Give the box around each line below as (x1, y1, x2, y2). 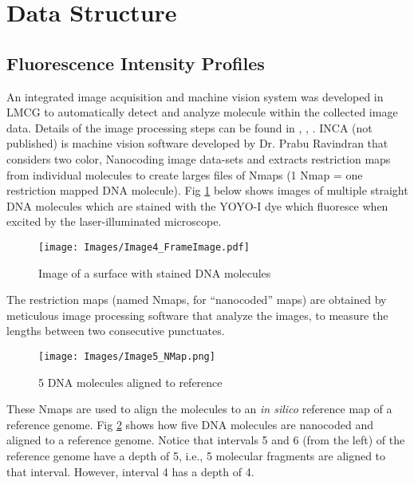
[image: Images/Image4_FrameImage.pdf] (38, 241, 250, 253)
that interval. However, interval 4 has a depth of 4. (6, 463, 254, 479)
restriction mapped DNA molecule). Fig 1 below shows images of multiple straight (6, 182, 408, 199)
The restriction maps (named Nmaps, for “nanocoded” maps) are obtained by (6, 291, 387, 308)
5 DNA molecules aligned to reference (38, 373, 223, 390)
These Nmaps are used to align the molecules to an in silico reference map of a (6, 400, 392, 417)
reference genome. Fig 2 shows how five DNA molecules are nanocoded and (6, 416, 373, 432)
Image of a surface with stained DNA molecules (38, 264, 271, 281)
